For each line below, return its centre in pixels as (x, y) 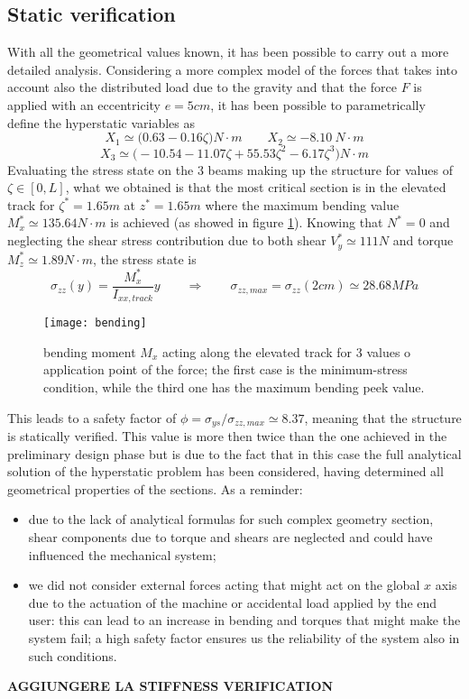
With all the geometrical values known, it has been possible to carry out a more (228, 52)
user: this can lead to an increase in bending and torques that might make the (244, 620)
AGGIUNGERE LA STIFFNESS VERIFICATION (170, 686)
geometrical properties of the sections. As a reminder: (155, 488)
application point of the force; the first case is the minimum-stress (225, 369)
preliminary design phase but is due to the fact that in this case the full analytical (234, 453)
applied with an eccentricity (84, 104)
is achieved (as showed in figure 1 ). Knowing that (247, 222)
